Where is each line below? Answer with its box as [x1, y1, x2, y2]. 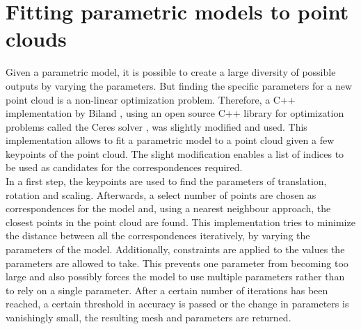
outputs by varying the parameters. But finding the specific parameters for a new [6, 78, 353, 93]
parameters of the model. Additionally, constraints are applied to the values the [6, 242, 345, 257]
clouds [6, 24, 67, 53]
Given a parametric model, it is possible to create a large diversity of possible [6, 65, 336, 79]
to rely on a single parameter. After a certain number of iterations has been [6, 282, 328, 297]
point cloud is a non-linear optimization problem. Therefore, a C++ [6, 92, 296, 106]
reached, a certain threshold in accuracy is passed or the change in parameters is [6, 296, 349, 311]
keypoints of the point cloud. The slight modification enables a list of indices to [6, 146, 344, 161]
